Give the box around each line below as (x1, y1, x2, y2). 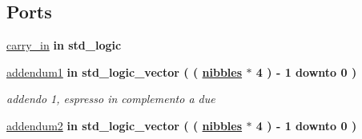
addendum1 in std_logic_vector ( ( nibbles (6, 63, 243, 80)
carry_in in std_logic (6, 37, 122, 54)
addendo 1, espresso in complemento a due (6, 90, 215, 107)
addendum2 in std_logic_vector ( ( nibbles (6, 117, 243, 133)
